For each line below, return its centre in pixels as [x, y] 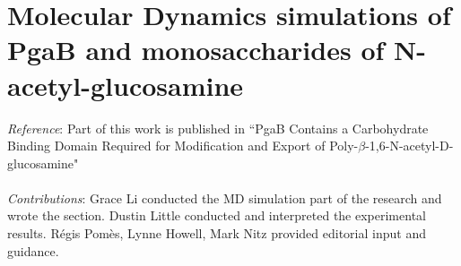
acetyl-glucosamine [126, 85]
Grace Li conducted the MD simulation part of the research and [266, 197]
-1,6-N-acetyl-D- [409, 146]
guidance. [33, 250]
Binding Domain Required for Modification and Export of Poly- [183, 146]
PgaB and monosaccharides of [196, 50]
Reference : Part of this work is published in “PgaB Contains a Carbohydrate [218, 128]
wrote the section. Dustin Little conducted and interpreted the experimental [217, 215]
